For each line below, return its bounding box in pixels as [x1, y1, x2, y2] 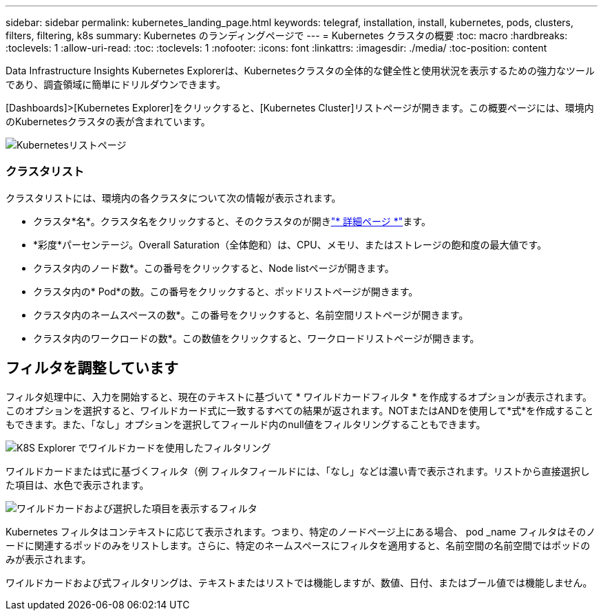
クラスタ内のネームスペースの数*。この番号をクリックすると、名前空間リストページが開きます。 [33, 308, 469, 321]
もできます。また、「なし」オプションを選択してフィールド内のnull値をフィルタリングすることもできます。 [6, 418, 486, 430]
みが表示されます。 [6, 553, 92, 565]
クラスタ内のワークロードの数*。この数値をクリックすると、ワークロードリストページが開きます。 [33, 332, 480, 344]
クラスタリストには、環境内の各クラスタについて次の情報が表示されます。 [6, 191, 341, 204]
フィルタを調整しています [6, 359, 178, 377]
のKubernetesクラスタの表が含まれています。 [6, 116, 211, 127]
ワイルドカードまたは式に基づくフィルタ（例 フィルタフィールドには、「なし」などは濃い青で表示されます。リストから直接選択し [6, 465, 590, 477]
